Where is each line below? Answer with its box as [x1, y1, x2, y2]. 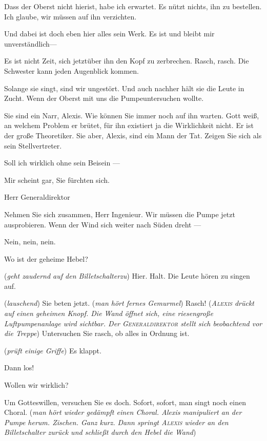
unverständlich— [4, 38, 57, 49]
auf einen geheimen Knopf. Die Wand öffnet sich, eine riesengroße [4, 308, 213, 319]
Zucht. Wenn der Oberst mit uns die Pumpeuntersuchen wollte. [4, 93, 204, 103]
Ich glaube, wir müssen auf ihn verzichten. [4, 11, 137, 22]
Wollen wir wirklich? [4, 380, 69, 390]
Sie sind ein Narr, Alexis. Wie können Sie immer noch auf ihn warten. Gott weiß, [4, 110, 259, 120]
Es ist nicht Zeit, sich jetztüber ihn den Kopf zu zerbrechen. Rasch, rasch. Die [4, 55, 249, 66]
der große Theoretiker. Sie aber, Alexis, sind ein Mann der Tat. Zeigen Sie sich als [4, 130, 262, 140]
